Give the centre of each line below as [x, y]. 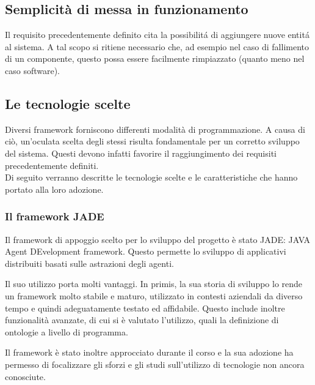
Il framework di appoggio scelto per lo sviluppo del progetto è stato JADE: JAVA [158, 239]
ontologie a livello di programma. [67, 331]
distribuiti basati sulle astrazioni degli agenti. [89, 263]
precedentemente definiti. [52, 165]
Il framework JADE [55, 216]
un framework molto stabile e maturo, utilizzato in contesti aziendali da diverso [154, 295]
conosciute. [25, 376]
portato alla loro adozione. [54, 189]
